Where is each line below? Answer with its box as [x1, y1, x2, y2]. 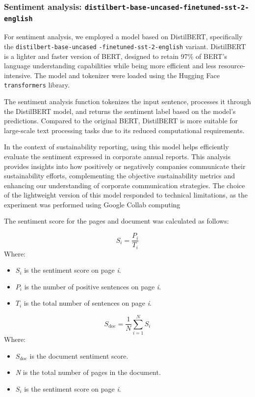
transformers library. [4, 80, 70, 90]
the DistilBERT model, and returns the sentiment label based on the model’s [4, 106, 236, 116]
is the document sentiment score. [29, 350, 128, 361]
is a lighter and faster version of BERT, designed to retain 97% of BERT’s [4, 51, 228, 61]
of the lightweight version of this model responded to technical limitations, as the [4, 190, 248, 200]
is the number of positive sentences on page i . [24, 281, 161, 291]
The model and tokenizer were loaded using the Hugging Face [34, 70, 220, 80]
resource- [218, 60, 246, 71]
